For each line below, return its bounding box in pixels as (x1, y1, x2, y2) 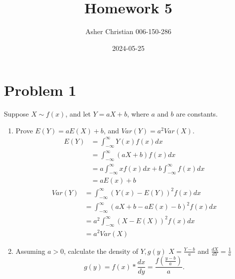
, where (127, 109, 149, 119)
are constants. (176, 109, 218, 119)
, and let (65, 109, 91, 119)
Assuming (15, 245, 45, 256)
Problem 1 (4, 80, 77, 100)
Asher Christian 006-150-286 (85, 26, 172, 37)
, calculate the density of (64, 245, 138, 256)
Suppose (4, 109, 29, 119)
